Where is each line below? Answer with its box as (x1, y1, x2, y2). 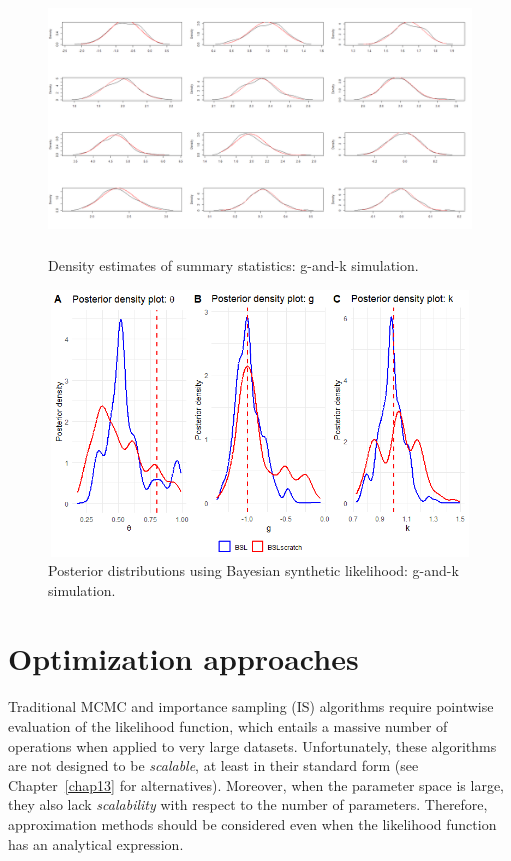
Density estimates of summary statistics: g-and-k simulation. (48, 255, 419, 276)
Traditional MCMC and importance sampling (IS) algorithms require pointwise (8, 696, 494, 717)
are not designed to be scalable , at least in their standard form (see (8, 755, 419, 776)
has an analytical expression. (8, 833, 184, 854)
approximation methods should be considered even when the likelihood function (8, 813, 497, 834)
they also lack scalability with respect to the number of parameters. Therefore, (8, 794, 488, 815)
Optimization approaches (8, 638, 359, 679)
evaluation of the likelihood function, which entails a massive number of (8, 716, 448, 736)
